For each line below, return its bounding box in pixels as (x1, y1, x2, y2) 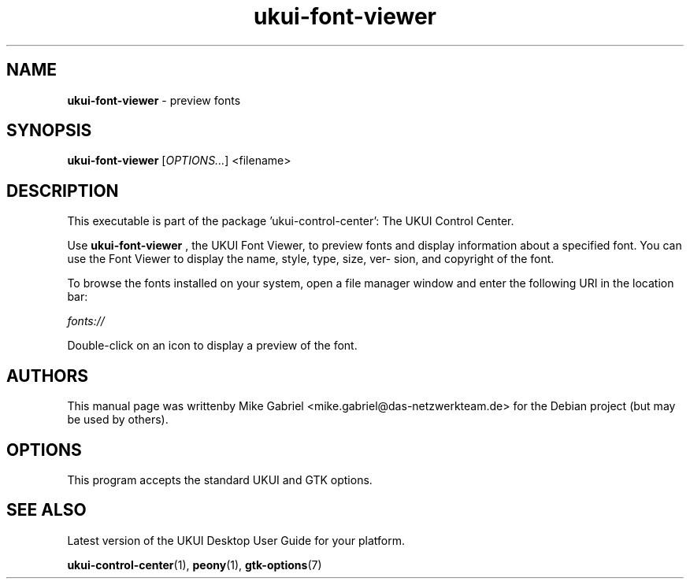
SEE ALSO (6, 500, 87, 520)
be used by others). (67, 413, 169, 427)
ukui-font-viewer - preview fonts (67, 93, 241, 107)
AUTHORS (6, 365, 89, 386)
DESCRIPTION (6, 180, 119, 201)
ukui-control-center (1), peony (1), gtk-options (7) (67, 557, 322, 572)
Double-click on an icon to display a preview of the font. (67, 339, 358, 353)
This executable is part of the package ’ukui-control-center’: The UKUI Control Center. (67, 214, 514, 228)
